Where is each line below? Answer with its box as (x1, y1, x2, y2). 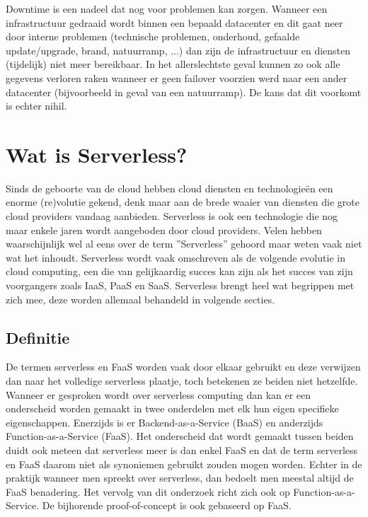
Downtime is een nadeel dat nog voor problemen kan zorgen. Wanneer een (6, 1, 328, 16)
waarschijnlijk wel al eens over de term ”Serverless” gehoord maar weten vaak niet (6, 236, 362, 251)
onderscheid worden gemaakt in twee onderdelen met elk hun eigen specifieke (6, 401, 339, 416)
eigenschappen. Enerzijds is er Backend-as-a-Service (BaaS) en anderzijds (6, 414, 323, 429)
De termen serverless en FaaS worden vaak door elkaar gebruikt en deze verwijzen (6, 359, 361, 374)
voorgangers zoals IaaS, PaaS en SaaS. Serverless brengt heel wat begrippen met (6, 278, 355, 293)
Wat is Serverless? (6, 139, 188, 168)
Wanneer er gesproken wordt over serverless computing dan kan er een (6, 387, 311, 402)
